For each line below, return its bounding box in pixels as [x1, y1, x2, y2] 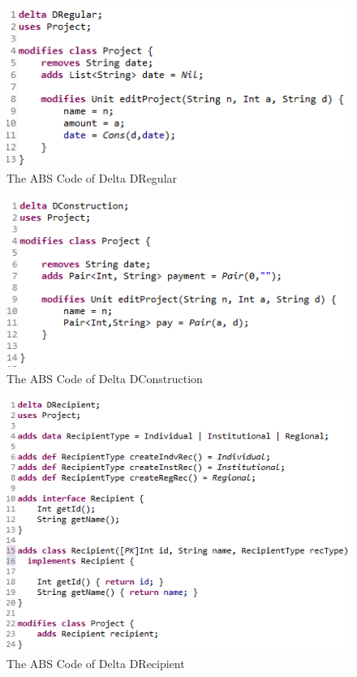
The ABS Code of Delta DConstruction [6, 370, 203, 387]
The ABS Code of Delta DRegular [6, 170, 178, 187]
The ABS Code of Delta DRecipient [6, 654, 185, 671]
